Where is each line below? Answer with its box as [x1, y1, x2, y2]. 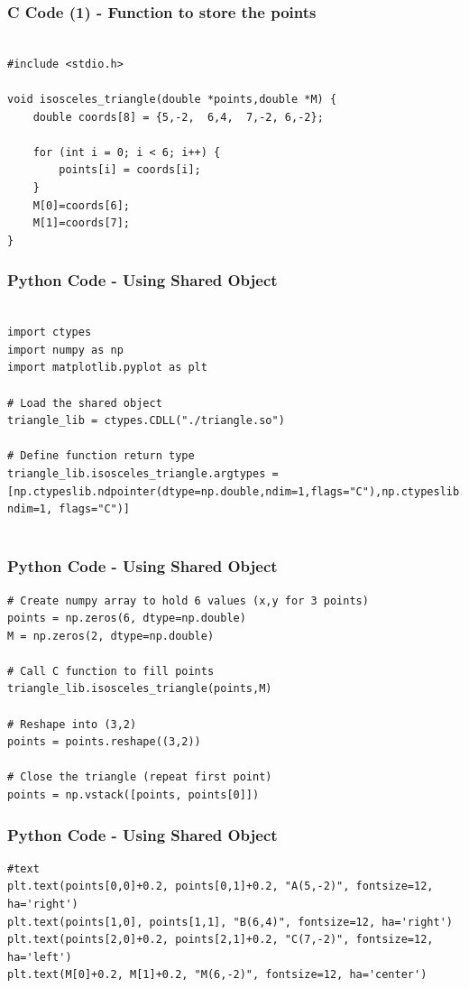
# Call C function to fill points [7, 664, 215, 678]
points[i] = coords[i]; [59, 163, 201, 177]
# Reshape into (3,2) [7, 717, 137, 731]
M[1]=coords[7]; [32, 217, 131, 230]
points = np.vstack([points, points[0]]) [7, 789, 260, 802]
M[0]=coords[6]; [32, 199, 131, 212]
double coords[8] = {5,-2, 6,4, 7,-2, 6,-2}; [32, 110, 324, 124]
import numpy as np [7, 343, 124, 356]
